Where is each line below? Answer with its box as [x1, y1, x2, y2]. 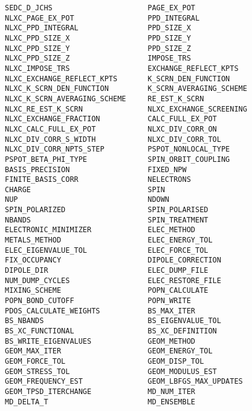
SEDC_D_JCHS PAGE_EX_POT [5, 4, 195, 12]
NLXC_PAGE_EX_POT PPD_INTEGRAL [5, 13, 200, 22]
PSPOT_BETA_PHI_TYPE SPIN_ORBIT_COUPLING [5, 155, 230, 164]
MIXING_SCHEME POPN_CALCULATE [5, 286, 208, 295]
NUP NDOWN [5, 195, 170, 204]
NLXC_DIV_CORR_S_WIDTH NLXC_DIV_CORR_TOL [5, 135, 221, 144]
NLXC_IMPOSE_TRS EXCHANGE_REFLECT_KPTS [5, 64, 239, 73]
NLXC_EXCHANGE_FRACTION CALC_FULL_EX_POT [5, 115, 217, 124]
